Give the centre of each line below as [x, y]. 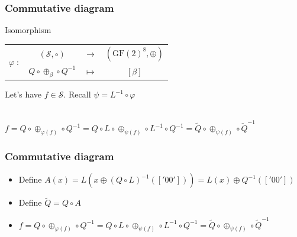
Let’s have [23, 94]
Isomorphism [28, 30]
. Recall [77, 94]
